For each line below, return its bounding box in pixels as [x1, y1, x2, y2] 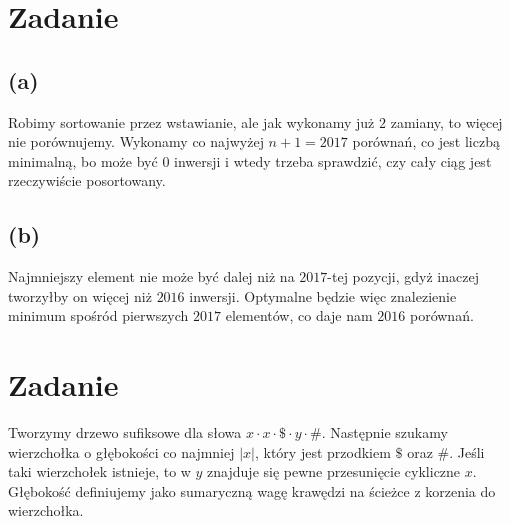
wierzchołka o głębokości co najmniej [8, 441, 235, 462]
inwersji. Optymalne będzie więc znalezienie [189, 285, 457, 306]
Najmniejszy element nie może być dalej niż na [8, 266, 295, 287]
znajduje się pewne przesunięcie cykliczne [207, 461, 461, 482]
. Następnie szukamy [321, 422, 448, 443]
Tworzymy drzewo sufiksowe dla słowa [8, 422, 242, 443]
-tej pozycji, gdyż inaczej [327, 266, 479, 287]
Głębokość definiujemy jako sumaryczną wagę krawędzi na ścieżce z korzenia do [8, 480, 496, 501]
